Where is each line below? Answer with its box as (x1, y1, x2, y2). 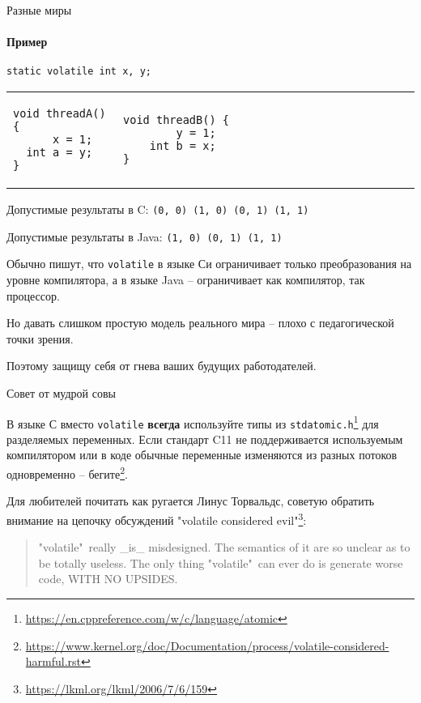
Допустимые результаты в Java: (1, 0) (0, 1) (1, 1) (6, 228, 283, 245)
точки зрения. (6, 330, 74, 347)
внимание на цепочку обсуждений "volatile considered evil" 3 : (6, 509, 307, 528)
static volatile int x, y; (6, 66, 151, 78)
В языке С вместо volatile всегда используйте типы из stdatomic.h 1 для (6, 412, 379, 432)
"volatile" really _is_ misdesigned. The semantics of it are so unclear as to (38, 539, 410, 556)
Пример (6, 33, 48, 50)
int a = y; (26, 146, 93, 160)
